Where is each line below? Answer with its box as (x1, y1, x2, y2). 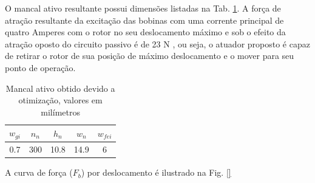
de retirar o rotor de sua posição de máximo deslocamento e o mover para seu (5, 49, 294, 62)
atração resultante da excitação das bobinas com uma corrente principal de (5, 13, 284, 26)
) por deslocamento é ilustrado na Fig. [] (81, 166, 231, 179)
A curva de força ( (5, 166, 73, 179)
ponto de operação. (5, 61, 76, 74)
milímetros (41, 105, 80, 118)
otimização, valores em (18, 94, 103, 106)
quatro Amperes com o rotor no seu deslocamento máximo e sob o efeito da (5, 26, 286, 38)
